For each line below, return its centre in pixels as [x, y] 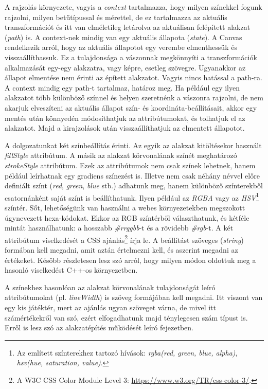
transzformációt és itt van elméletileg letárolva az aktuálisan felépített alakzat [128, 27]
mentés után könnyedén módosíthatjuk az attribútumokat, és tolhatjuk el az [125, 118]
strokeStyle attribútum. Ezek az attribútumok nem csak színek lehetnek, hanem [130, 165]
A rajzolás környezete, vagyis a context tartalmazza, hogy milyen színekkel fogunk [133, 7]
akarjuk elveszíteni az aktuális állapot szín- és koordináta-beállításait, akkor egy [131, 107]
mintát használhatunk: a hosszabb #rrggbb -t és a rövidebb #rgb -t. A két [119, 228]
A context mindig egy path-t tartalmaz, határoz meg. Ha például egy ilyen [122, 87]
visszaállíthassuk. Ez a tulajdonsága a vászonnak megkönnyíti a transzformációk [131, 57]
